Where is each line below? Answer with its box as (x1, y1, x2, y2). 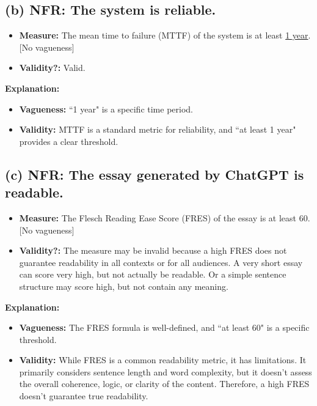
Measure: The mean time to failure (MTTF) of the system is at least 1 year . (19, 29, 311, 42)
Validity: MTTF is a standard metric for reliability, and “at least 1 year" (19, 123, 296, 136)
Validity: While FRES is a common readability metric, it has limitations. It (19, 353, 307, 366)
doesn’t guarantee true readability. (19, 389, 148, 402)
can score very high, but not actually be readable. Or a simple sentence (19, 268, 286, 281)
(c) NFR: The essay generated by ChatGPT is (5, 164, 304, 183)
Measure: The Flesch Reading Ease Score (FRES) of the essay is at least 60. (19, 211, 310, 224)
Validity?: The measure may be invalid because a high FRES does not (19, 244, 287, 257)
